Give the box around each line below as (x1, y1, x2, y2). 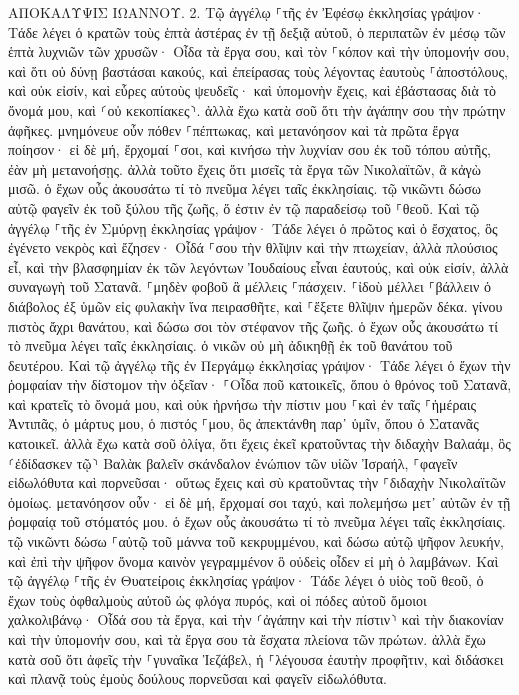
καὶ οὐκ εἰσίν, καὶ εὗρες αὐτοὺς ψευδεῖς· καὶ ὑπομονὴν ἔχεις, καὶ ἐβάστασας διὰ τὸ (8, 80, 497, 101)
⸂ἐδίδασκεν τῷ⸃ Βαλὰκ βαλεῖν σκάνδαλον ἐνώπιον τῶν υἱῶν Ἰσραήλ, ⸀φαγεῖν (8, 452, 458, 473)
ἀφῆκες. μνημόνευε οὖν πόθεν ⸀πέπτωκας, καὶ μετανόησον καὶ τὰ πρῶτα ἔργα (8, 119, 459, 140)
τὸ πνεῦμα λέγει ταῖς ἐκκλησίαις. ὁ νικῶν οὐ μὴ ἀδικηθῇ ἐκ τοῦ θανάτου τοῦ (8, 335, 453, 356)
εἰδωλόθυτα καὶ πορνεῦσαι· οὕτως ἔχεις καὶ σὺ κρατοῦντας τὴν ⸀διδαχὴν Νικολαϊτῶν (8, 472, 506, 493)
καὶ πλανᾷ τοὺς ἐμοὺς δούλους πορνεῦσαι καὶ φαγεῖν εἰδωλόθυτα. (8, 668, 387, 689)
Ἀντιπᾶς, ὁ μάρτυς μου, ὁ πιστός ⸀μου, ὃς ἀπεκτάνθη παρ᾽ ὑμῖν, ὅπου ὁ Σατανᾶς (8, 413, 479, 434)
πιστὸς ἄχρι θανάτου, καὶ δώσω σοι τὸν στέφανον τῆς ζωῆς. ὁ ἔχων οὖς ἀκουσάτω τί (8, 315, 498, 336)
